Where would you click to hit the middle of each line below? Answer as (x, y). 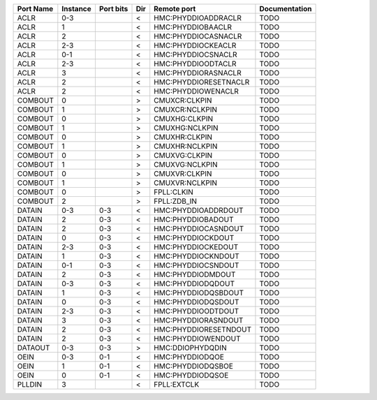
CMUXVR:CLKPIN (183, 173)
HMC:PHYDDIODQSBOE (194, 366)
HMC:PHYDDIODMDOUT (195, 274)
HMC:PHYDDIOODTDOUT (197, 311)
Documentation (286, 9)
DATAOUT (34, 348)
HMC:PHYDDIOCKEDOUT (196, 247)
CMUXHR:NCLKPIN (186, 146)
